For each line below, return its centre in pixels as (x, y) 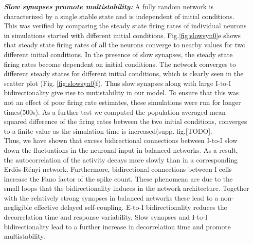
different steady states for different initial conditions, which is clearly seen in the (124, 73)
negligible (18, 207)
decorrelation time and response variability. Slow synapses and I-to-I (106, 217)
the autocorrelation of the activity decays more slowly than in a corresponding (121, 159)
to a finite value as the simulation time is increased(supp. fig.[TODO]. (108, 131)
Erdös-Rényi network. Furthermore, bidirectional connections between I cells (118, 169)
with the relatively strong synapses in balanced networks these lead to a (111, 197)
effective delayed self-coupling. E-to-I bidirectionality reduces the (131, 207)
